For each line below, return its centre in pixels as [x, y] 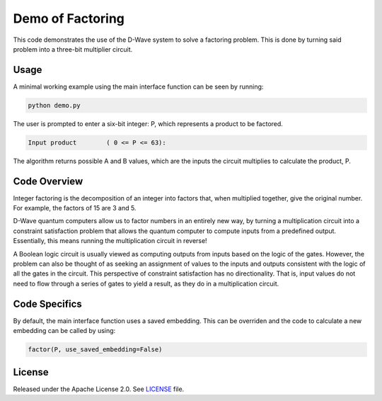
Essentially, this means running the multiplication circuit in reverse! [110, 241]
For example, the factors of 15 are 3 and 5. [75, 208]
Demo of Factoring [69, 18]
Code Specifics [48, 304]
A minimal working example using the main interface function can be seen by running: [138, 86]
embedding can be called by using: [64, 331]
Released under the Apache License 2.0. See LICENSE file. [99, 389]
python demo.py [54, 105]
